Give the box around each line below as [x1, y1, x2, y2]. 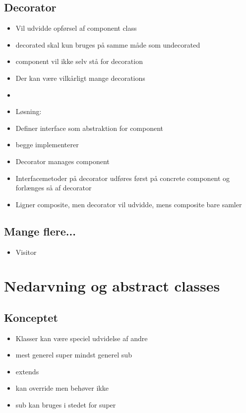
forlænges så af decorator [15, 182, 92, 193]
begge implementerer [15, 139, 79, 150]
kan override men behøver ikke [15, 383, 109, 393]
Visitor [15, 246, 37, 257]
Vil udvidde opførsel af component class [15, 23, 137, 33]
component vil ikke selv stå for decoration [15, 56, 143, 66]
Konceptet [4, 309, 58, 325]
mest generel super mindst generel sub [15, 350, 132, 360]
